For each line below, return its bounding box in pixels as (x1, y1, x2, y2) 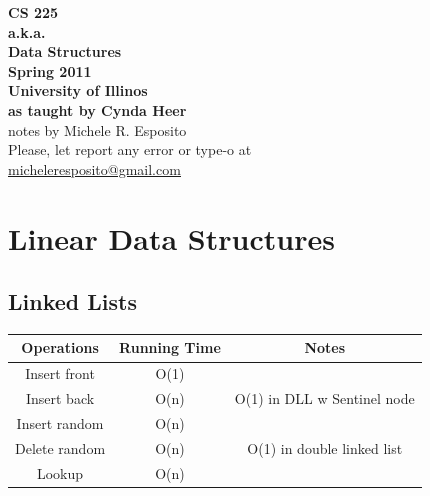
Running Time (119, 337, 221, 358)
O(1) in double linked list (247, 437, 403, 458)
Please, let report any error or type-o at (8, 139, 252, 160)
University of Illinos (8, 80, 148, 101)
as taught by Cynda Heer (8, 99, 187, 120)
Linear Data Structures (8, 217, 335, 258)
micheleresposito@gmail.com (8, 158, 181, 179)
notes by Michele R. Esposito (8, 119, 187, 140)
